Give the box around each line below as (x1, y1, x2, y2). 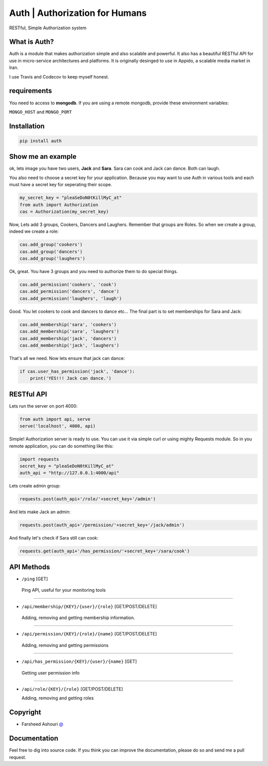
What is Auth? (9, 38, 54, 46)
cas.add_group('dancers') (19, 249, 83, 254)
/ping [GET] (21, 576, 48, 582)
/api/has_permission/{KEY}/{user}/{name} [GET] (21, 658, 137, 665)
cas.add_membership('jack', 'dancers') (19, 336, 117, 341)
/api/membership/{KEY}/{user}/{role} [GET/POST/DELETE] (21, 603, 157, 609)
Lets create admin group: (9, 483, 61, 489)
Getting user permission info (21, 670, 80, 676)
